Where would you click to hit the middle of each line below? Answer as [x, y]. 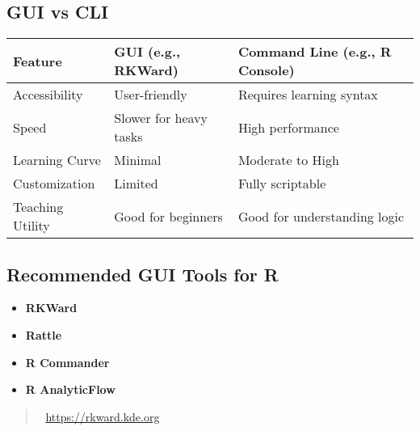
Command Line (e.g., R [315, 52]
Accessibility [48, 95]
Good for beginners [168, 216]
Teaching [38, 207]
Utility [31, 226]
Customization [54, 184]
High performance [288, 127]
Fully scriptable [282, 184]
